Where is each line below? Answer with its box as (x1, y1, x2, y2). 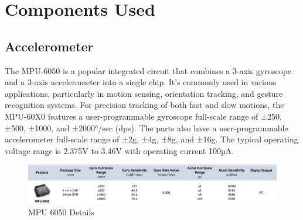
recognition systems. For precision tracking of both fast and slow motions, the (5, 99, 284, 111)
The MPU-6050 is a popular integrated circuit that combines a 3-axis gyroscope (5, 64, 292, 76)
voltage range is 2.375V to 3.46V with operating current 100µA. (5, 144, 234, 156)
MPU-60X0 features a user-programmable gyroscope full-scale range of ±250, (5, 110, 282, 122)
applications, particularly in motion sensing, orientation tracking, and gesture (5, 87, 283, 99)
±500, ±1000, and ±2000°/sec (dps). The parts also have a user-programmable (5, 121, 288, 134)
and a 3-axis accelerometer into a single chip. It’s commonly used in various (5, 76, 277, 88)
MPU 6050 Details (28, 206, 94, 218)
